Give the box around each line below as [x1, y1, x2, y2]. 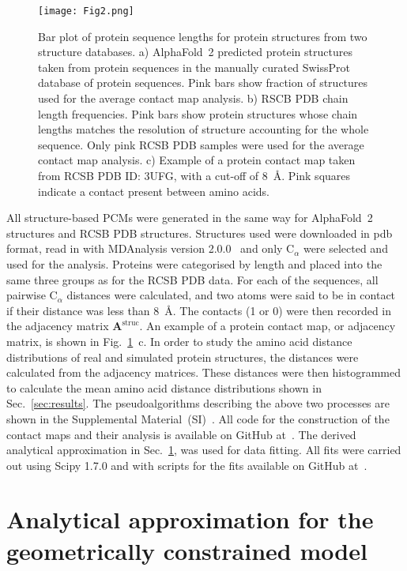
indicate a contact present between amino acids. [38, 182, 269, 199]
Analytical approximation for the [6, 503, 374, 535]
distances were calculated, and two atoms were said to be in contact [66, 287, 396, 303]
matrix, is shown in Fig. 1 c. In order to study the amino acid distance [6, 332, 352, 349]
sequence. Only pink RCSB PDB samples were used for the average [38, 136, 364, 152]
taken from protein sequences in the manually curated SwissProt [38, 58, 350, 75]
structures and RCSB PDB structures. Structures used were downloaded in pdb [6, 224, 393, 241]
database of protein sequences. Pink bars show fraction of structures [38, 74, 368, 91]
